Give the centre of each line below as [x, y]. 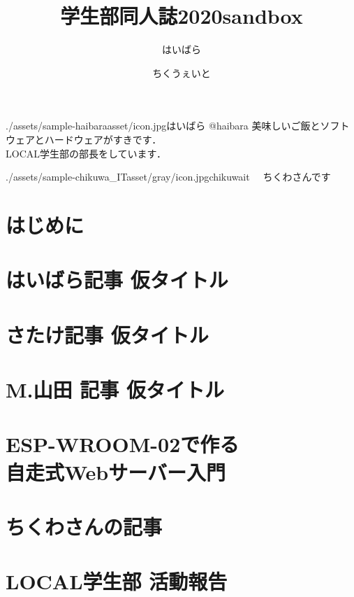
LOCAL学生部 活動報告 [117, 581]
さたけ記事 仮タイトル [107, 334]
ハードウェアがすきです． [103, 139]
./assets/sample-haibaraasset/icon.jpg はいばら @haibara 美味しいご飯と [163, 126]
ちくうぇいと [182, 72]
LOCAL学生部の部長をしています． [86, 153]
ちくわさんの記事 [84, 526]
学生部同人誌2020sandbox [182, 16]
